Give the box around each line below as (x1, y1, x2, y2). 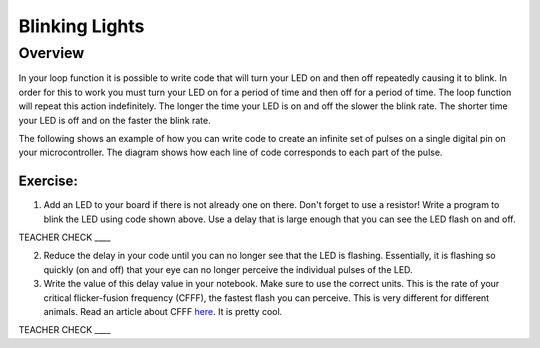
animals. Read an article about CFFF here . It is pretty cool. (43, 305, 283, 317)
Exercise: (18, 173, 79, 190)
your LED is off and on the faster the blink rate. (18, 114, 211, 126)
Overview (18, 44, 85, 62)
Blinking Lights (18, 15, 145, 37)
